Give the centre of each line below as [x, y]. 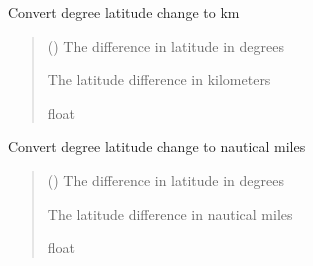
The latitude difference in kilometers [159, 79]
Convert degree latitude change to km [124, 12]
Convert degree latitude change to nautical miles [157, 146]
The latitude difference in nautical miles [170, 213]
